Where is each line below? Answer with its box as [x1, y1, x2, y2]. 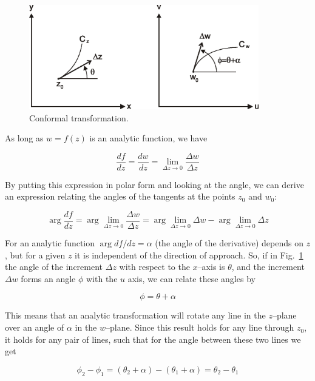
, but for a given [5, 248, 66, 261]
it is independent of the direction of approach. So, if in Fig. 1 [75, 248, 303, 261]
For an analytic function [5, 237, 95, 249]
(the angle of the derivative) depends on [155, 237, 303, 249]
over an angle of [5, 321, 64, 334]
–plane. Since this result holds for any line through [106, 321, 294, 334]
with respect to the [119, 260, 190, 273]
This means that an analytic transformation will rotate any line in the [5, 309, 266, 322]
